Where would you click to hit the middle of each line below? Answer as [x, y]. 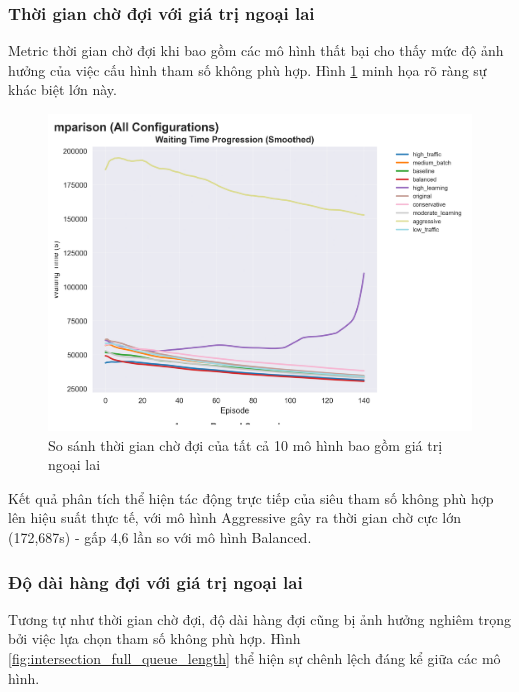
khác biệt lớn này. [62, 89]
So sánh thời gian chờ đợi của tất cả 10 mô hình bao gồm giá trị [245, 444]
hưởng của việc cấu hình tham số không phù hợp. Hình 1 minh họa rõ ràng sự [247, 69]
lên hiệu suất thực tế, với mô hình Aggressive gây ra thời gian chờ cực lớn [234, 517]
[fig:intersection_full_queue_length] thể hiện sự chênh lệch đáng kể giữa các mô [254, 658]
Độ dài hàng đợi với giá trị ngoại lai [155, 581]
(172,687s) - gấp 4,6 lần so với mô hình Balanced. [160, 537]
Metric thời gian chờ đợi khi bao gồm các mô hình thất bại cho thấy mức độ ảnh [256, 50]
